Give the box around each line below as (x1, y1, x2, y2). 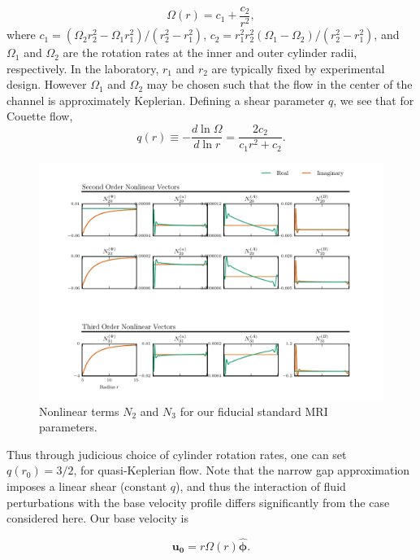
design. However (6, 76, 87, 93)
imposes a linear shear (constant (6, 478, 167, 495)
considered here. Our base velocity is (6, 510, 188, 527)
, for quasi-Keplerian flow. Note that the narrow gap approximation (73, 462, 410, 479)
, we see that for (333, 91, 414, 108)
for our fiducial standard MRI (180, 402, 328, 419)
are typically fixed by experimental (211, 59, 385, 77)
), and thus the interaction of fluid (175, 478, 346, 495)
